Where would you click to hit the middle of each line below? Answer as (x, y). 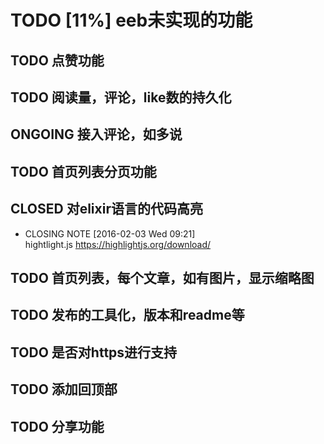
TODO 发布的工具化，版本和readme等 (127, 315)
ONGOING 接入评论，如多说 (96, 134)
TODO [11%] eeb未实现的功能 (131, 20)
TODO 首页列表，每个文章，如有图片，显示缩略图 (162, 277)
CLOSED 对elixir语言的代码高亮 (106, 209)
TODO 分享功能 (57, 426)
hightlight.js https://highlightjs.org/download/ (118, 244)
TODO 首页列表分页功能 (83, 171)
